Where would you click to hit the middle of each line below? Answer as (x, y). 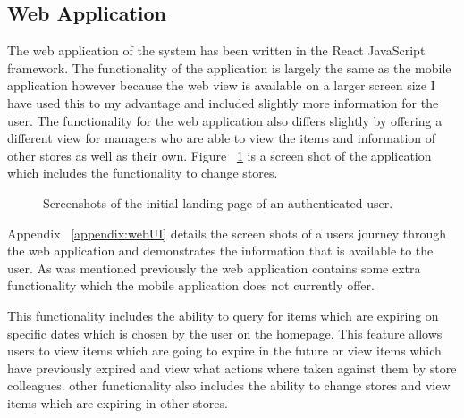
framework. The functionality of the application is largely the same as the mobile (229, 67)
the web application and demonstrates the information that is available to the (220, 251)
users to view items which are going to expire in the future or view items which (224, 351)
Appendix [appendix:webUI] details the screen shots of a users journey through (227, 233)
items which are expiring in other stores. (118, 402)
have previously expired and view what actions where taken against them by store (232, 368)
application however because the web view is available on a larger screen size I (221, 85)
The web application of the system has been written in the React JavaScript (216, 50)
